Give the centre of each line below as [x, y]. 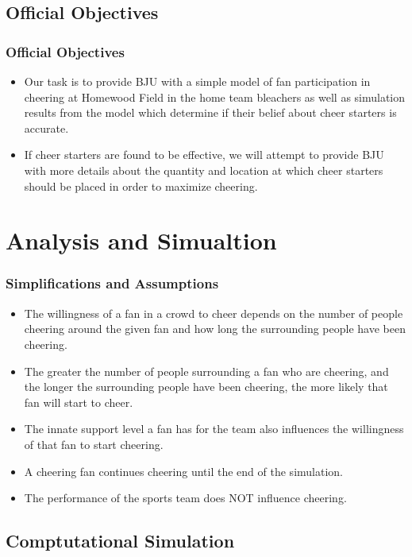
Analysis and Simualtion [141, 240]
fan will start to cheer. [79, 402]
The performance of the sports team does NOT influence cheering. [185, 498]
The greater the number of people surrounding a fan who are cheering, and [206, 371]
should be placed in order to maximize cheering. [141, 186]
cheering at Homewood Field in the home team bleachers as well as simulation [215, 97]
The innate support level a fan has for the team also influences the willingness [214, 429]
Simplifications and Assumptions [112, 283]
